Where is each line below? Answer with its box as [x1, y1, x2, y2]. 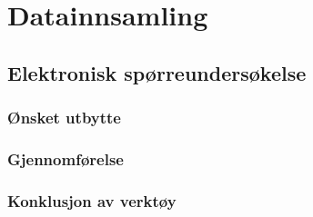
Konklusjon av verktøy [7, 189, 177, 212]
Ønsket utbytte [7, 106, 121, 129]
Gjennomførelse [7, 147, 124, 170]
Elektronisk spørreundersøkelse [7, 58, 307, 86]
